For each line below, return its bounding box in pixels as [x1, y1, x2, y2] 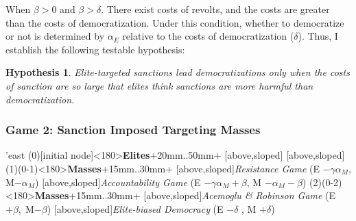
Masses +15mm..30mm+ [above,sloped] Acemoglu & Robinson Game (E [34, 188, 336, 203]
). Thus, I [298, 29, 338, 43]
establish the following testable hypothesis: [5, 42, 185, 56]
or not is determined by [5, 29, 105, 43]
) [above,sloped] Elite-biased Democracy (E [47, 201, 224, 216]
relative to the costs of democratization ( [122, 29, 294, 43]
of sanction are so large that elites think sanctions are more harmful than [5, 78, 313, 92]
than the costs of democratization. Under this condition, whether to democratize [5, 15, 344, 29]
